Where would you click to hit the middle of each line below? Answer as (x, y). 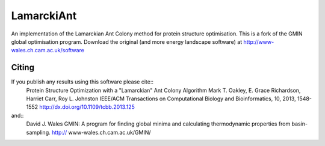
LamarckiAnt (44, 16)
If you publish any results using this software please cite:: (82, 82)
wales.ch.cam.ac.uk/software (48, 50)
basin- (300, 124)
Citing (23, 68)
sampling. (38, 132)
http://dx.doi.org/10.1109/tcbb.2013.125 (87, 107)
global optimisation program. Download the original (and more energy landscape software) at (127, 41)
